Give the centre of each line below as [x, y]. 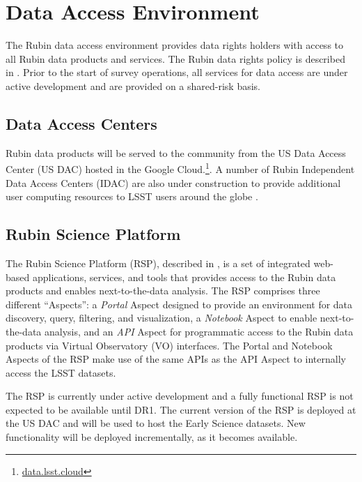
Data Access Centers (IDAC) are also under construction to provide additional [173, 182]
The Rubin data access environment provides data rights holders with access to [175, 45]
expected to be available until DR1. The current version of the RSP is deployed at [181, 409]
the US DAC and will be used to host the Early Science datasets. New [156, 423]
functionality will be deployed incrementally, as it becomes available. [152, 437]
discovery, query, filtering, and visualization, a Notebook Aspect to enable [162, 318]
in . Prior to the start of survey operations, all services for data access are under [177, 72]
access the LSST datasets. [61, 372]
